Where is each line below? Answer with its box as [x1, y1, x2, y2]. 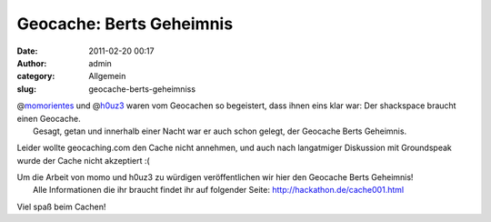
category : [16, 71, 55, 82]
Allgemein [88, 71, 126, 82]
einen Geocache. [16, 113, 81, 124]
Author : [16, 57, 47, 68]
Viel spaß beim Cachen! [16, 201, 106, 212]
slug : [16, 83, 36, 95]
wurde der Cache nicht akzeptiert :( [16, 155, 150, 166]
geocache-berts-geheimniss [88, 83, 195, 95]
